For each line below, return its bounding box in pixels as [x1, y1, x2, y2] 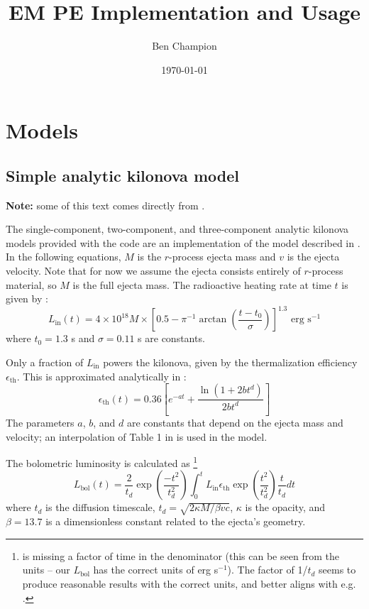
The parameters [6, 415, 75, 430]
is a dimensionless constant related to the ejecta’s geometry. [45, 514, 306, 529]
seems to [319, 562, 356, 577]
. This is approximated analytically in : [16, 368, 187, 383]
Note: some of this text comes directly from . [6, 197, 205, 212]
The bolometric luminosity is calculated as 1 [6, 454, 198, 470]
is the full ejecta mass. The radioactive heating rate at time [72, 277, 331, 292]
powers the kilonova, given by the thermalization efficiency [103, 354, 358, 369]
